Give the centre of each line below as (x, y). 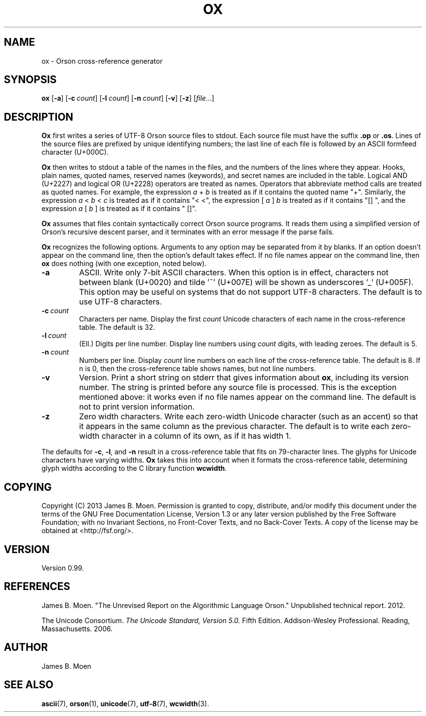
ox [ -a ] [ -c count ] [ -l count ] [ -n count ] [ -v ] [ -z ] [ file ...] (128, 98)
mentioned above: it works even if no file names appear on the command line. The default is (248, 397)
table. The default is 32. (117, 327)
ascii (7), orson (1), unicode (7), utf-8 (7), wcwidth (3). (125, 703)
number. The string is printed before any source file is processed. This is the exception (238, 387)
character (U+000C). (75, 152)
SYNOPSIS (30, 80)
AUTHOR (26, 647)
